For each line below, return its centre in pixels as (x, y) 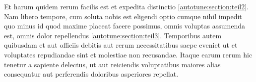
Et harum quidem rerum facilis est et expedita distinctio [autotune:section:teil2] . (126, 6)
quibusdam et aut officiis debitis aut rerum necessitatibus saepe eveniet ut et (121, 45)
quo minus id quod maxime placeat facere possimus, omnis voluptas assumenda (125, 26)
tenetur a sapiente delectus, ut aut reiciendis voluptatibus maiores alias (112, 64)
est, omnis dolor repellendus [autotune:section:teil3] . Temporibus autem (113, 35)
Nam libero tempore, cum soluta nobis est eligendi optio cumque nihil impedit (123, 16)
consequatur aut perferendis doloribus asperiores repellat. (91, 74)
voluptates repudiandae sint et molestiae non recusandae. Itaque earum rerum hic (128, 54)
